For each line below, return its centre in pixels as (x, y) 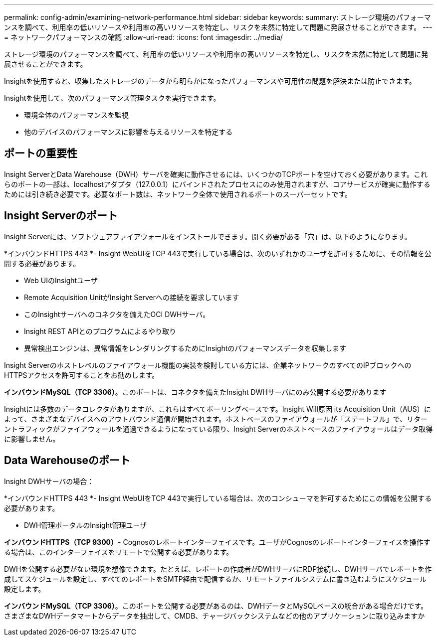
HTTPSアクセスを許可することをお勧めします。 (82, 375)
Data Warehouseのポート (67, 461)
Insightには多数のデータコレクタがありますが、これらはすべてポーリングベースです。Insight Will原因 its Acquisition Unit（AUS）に (218, 409)
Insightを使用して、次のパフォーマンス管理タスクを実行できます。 (112, 98)
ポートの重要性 (41, 154)
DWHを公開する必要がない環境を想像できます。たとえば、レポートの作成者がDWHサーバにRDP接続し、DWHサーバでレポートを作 (218, 569)
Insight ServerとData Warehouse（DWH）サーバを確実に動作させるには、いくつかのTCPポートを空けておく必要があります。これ (216, 174)
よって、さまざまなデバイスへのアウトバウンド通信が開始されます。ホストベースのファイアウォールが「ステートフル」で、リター (216, 419)
